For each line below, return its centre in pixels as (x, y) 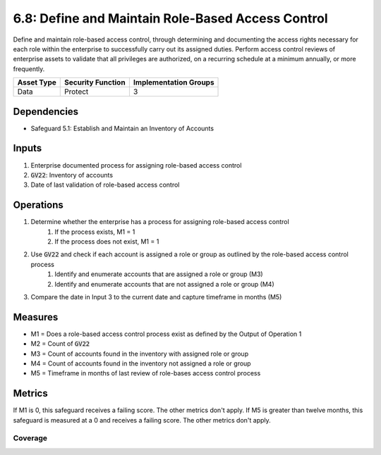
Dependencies (46, 112)
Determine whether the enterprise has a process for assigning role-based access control (160, 222)
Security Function (95, 82)
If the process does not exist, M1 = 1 (107, 242)
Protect (77, 92)
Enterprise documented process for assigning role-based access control (136, 165)
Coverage (30, 438)
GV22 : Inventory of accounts (72, 175)
